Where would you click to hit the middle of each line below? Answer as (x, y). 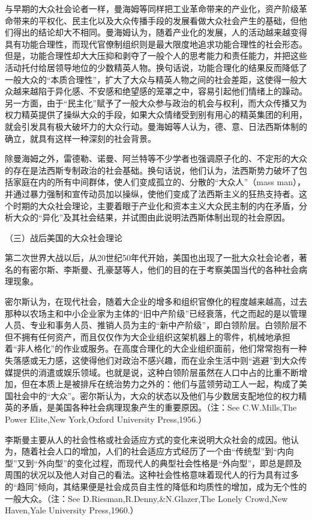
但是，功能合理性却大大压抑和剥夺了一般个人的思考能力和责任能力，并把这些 (156, 56)
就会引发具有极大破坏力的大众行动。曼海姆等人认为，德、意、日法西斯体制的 (156, 126)
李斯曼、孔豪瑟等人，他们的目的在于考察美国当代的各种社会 (181, 269)
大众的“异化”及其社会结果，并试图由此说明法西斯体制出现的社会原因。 (151, 217)
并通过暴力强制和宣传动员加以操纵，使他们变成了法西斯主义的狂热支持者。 (152, 193)
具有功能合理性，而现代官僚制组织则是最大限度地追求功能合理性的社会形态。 (156, 44)
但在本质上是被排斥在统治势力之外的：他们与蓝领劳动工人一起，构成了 (160, 384)
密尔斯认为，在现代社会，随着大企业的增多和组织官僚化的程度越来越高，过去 (156, 301)
